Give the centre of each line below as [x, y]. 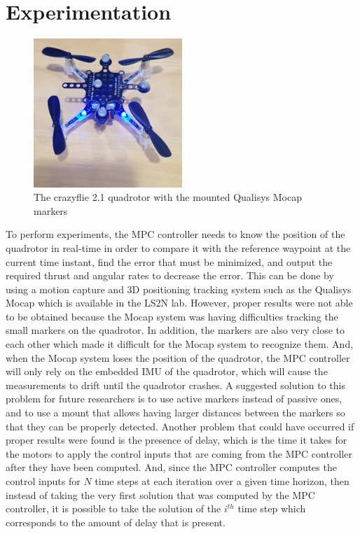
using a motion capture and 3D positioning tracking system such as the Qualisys [179, 289]
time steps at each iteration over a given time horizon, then [222, 481]
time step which [272, 508]
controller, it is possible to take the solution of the [113, 508]
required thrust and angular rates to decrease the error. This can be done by [170, 275]
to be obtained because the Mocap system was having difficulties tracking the [172, 316]
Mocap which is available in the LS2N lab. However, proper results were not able [179, 303]
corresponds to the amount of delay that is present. [116, 522]
